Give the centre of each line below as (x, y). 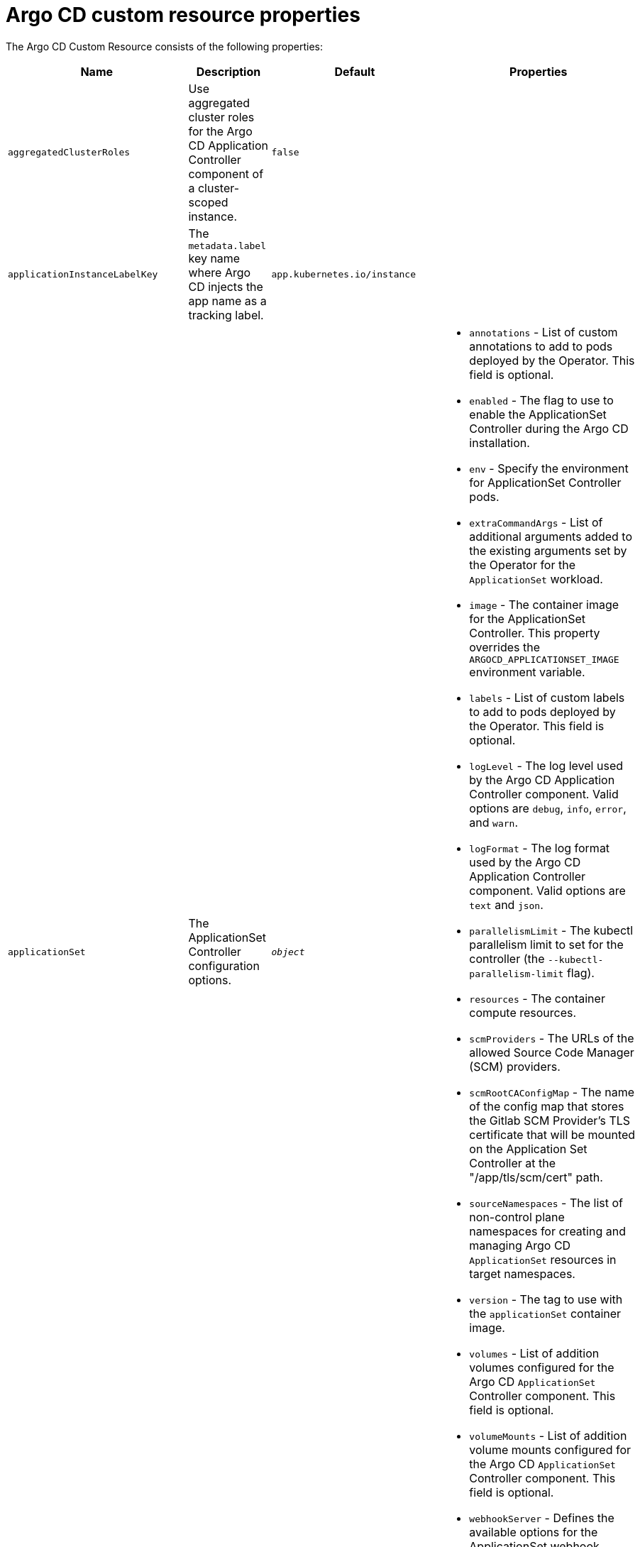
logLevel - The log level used (546, 765)
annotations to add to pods (541, 346)
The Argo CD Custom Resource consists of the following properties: (164, 46)
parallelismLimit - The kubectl (551, 930)
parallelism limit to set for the (546, 944)
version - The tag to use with (546, 1299)
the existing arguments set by (548, 550)
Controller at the (512, 1163)
